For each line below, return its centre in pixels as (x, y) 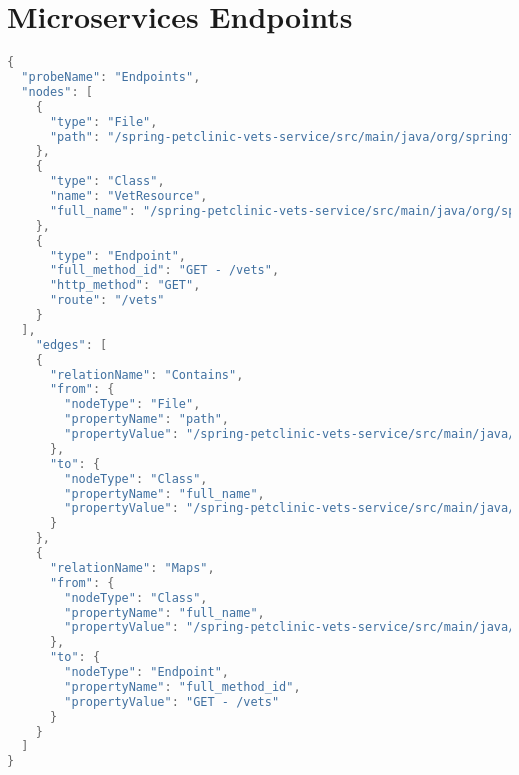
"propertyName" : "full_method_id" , (182, 686)
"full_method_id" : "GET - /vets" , (164, 270)
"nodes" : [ (57, 91)
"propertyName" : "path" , (146, 419)
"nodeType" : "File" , (132, 404)
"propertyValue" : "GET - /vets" (172, 701)
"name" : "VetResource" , (128, 196)
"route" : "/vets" (107, 300)
